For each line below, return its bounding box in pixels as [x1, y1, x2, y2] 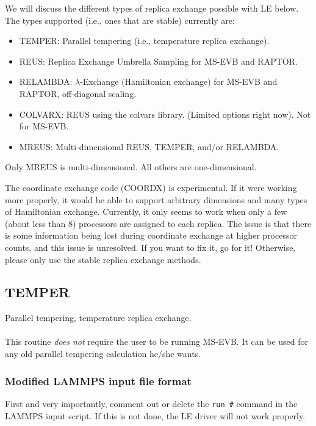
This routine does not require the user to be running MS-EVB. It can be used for [5, 335, 308, 348]
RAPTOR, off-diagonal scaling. [19, 87, 137, 99]
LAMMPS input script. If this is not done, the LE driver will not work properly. [5, 409, 306, 422]
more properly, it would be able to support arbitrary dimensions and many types [5, 193, 307, 206]
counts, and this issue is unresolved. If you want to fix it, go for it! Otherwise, [5, 240, 296, 253]
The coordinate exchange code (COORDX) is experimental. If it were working [5, 181, 297, 193]
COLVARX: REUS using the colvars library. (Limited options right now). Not [19, 107, 311, 120]
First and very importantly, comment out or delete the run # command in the [5, 397, 298, 410]
